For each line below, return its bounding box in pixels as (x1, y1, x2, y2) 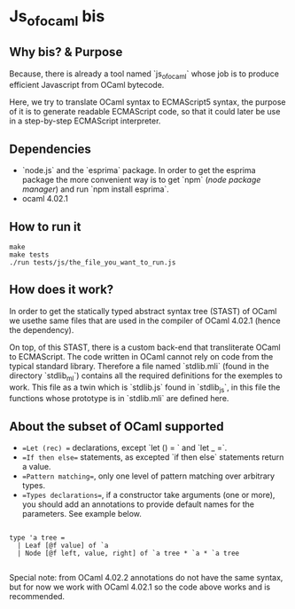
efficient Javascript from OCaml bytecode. (9, 80, 165, 91)
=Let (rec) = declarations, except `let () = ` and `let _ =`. (21, 442, 228, 454)
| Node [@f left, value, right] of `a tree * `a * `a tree (17, 549, 240, 558)
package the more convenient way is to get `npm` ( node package (21, 175, 261, 186)
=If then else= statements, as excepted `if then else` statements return (21, 452, 284, 463)
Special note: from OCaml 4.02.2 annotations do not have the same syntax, (9, 573, 283, 583)
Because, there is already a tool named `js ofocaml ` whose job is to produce (9, 68, 279, 81)
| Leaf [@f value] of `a (17, 542, 109, 550)
